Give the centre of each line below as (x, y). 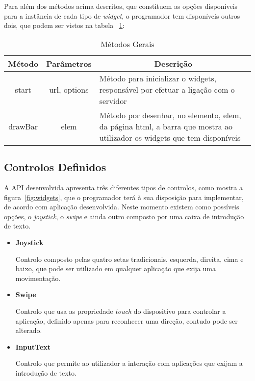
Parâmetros (69, 63)
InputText (33, 346)
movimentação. (38, 278)
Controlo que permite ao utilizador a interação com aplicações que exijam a (129, 363)
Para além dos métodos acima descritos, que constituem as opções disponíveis (121, 6)
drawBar (23, 126)
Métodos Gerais (127, 44)
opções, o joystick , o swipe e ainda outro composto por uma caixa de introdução (124, 216)
